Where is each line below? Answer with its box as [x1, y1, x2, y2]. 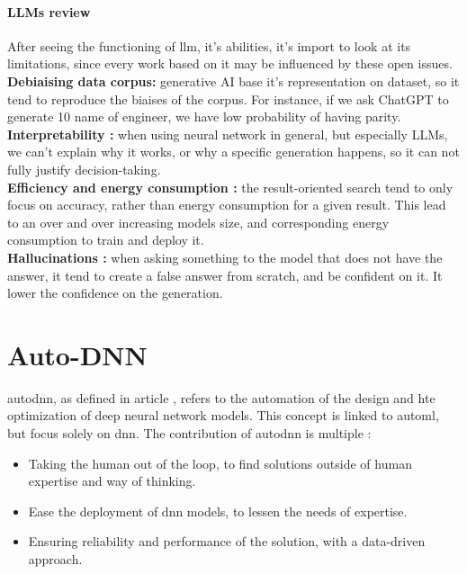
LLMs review [7, 2, 91, 21]
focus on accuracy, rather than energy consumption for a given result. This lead [7, 195, 446, 214]
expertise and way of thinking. [28, 471, 196, 490]
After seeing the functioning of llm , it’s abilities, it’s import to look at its [7, 36, 411, 55]
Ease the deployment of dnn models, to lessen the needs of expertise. [28, 501, 408, 520]
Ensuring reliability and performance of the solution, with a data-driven [28, 532, 426, 551]
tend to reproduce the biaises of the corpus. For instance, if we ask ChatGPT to [7, 89, 449, 108]
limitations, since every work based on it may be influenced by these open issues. [7, 54, 453, 73]
